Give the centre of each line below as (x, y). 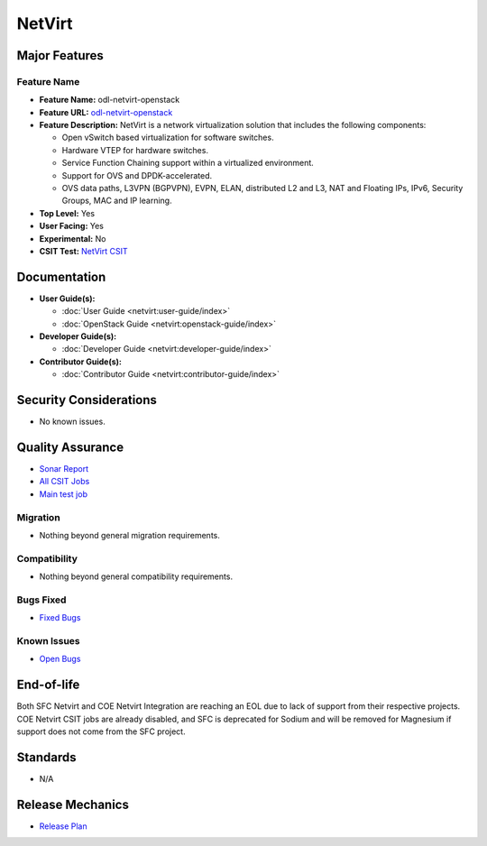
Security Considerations (87, 400)
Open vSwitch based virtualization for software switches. (168, 138)
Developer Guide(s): (78, 336)
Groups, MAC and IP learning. (117, 201)
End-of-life (48, 685)
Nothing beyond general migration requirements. (130, 535)
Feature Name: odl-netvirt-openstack (110, 100)
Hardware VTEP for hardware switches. (135, 150)
